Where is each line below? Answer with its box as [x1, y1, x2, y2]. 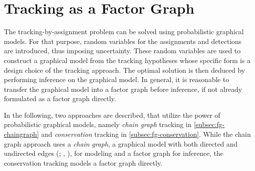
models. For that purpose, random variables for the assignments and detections [4, 36, 242, 46]
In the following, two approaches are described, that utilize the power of [4, 109, 220, 120]
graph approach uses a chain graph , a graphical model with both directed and [4, 138, 238, 149]
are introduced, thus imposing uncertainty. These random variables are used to [4, 45, 241, 56]
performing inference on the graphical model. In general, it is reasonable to [4, 74, 229, 85]
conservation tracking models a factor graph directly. [4, 157, 162, 168]
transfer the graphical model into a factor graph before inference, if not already [4, 84, 242, 94]
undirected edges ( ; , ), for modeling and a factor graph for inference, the [4, 148, 224, 158]
